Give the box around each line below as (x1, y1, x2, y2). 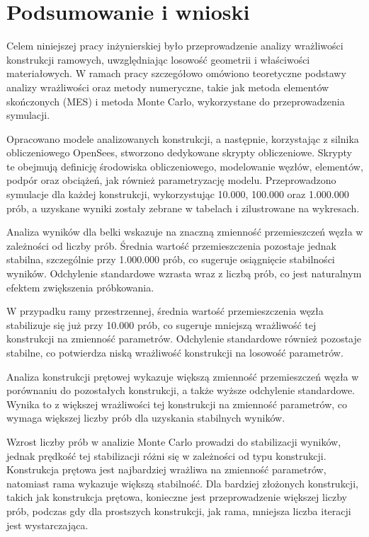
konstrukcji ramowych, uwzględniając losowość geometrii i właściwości (6, 52, 310, 67)
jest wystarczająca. (6, 517, 89, 532)
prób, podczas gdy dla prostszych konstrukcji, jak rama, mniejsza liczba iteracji (6, 503, 351, 518)
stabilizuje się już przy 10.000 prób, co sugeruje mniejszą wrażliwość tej (6, 317, 317, 332)
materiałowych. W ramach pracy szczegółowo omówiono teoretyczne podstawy (6, 66, 346, 81)
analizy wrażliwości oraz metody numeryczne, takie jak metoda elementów (6, 79, 329, 94)
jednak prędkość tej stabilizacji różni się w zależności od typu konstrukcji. (6, 448, 327, 463)
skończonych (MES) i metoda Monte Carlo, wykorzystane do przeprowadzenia (6, 93, 345, 108)
